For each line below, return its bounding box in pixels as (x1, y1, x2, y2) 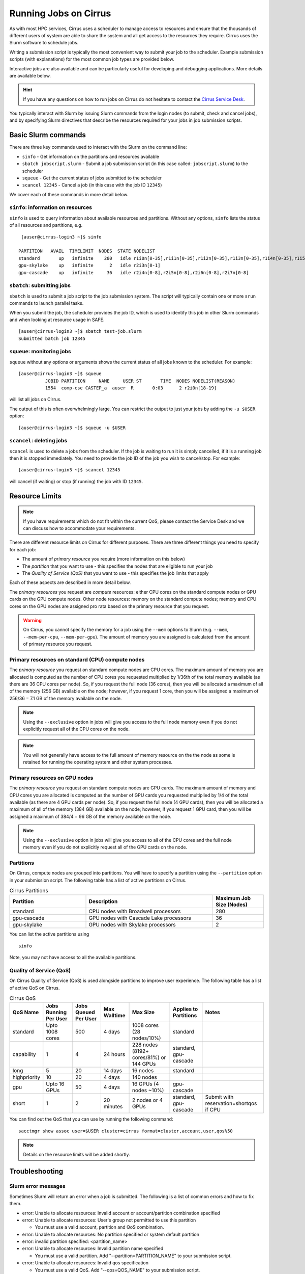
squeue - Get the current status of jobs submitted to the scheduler (22, 175, 162, 181)
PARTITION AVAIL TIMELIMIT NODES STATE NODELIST (18, 248, 155, 254)
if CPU (205, 1106, 221, 1113)
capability (12, 1051, 36, 1058)
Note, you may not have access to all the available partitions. (9, 954, 137, 961)
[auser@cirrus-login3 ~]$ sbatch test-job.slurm (18, 329, 142, 334)
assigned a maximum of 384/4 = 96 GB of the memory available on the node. (9, 813, 172, 819)
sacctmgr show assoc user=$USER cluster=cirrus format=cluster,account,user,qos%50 (18, 1128, 233, 1134)
